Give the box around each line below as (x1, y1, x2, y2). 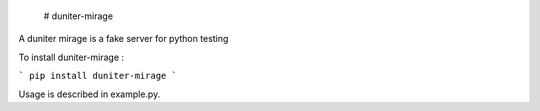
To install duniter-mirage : (18, 51, 125, 63)
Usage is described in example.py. (18, 88, 161, 100)
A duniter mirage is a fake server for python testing (18, 33, 229, 45)
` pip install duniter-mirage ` (18, 70, 177, 82)
